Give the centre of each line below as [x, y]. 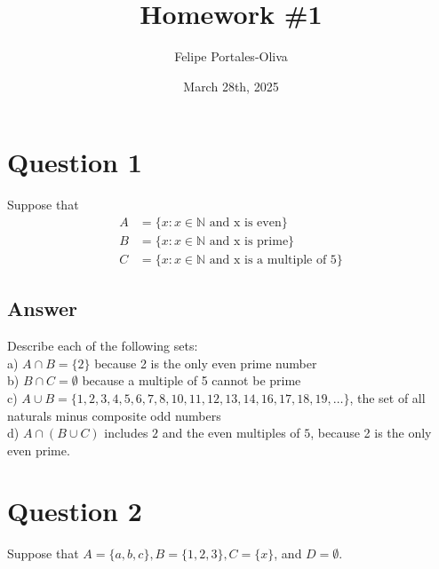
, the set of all [387, 397]
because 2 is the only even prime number [206, 363]
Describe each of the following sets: [103, 346]
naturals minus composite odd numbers [114, 415]
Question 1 [75, 162]
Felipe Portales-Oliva [231, 56]
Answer [43, 308]
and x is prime [249, 241]
